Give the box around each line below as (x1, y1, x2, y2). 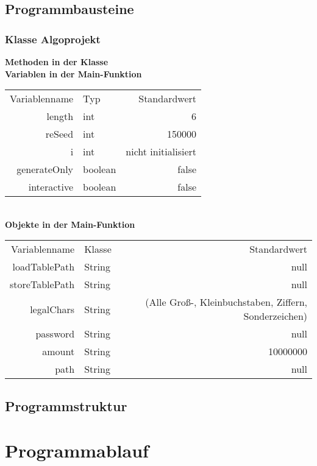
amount (42, 344, 75, 359)
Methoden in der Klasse (5, 55, 109, 68)
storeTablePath (10, 277, 75, 292)
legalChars (30, 302, 75, 316)
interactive (28, 180, 74, 194)
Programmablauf (5, 438, 149, 463)
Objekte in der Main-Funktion (5, 217, 135, 230)
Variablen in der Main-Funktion (5, 67, 142, 80)
